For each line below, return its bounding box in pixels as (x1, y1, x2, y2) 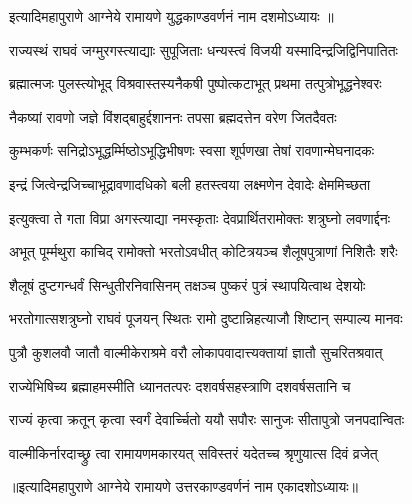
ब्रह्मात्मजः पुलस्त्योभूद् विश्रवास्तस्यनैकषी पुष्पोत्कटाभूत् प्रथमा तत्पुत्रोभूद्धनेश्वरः (9, 73, 382, 94)
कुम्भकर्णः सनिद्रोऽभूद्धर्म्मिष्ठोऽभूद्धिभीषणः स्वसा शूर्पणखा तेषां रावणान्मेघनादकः (9, 140, 375, 161)
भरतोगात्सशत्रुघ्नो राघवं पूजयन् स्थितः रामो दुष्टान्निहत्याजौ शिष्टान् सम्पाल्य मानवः (9, 308, 403, 329)
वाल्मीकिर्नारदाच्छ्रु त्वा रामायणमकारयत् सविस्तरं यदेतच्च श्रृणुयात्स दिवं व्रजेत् (9, 442, 378, 463)
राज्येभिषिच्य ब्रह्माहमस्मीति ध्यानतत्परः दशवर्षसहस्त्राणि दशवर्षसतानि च (9, 375, 351, 396)
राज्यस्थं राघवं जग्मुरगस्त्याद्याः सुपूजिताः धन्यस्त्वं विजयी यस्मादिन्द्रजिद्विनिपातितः (9, 39, 398, 60)
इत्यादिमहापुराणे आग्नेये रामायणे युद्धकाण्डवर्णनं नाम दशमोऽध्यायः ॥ (9, 6, 334, 26)
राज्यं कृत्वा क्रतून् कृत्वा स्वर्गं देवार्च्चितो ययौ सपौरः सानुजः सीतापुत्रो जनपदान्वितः (9, 409, 405, 430)
